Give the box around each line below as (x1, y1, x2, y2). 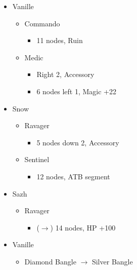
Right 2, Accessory (36, 69, 95, 80)
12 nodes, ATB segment (36, 171, 110, 181)
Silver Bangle (92, 256, 133, 266)
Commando (24, 18, 60, 28)
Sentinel (24, 154, 50, 165)
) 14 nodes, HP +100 (50, 222, 116, 233)
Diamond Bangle (24, 256, 76, 266)
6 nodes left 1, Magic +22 (36, 86, 116, 96)
